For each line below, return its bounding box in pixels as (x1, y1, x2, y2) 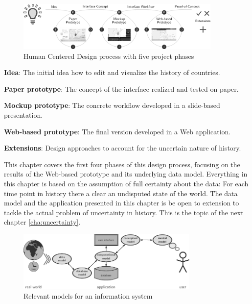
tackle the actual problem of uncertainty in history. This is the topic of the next (4, 207, 244, 217)
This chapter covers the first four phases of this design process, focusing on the (4, 159, 240, 169)
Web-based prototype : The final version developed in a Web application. (4, 126, 231, 136)
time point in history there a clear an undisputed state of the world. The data (4, 188, 238, 198)
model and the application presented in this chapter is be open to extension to (4, 198, 239, 208)
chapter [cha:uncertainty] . (4, 217, 81, 227)
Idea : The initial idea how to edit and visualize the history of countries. (4, 67, 220, 77)
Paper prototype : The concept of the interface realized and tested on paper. (4, 83, 239, 94)
